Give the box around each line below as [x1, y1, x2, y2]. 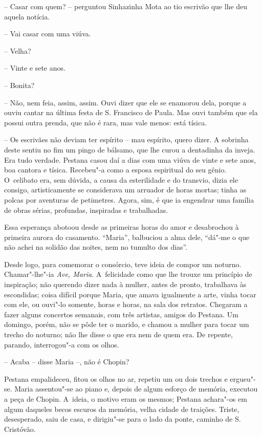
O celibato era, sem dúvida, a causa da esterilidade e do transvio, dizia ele [4, 174, 238, 185]
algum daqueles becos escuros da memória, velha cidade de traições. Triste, [4, 403, 239, 414]
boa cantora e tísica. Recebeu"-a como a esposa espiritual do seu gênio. [4, 164, 227, 175]
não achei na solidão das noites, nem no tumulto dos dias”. [4, 242, 188, 252]
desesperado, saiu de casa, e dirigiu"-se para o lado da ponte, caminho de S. [4, 413, 241, 424]
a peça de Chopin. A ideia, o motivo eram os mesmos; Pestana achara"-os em [4, 394, 247, 404]
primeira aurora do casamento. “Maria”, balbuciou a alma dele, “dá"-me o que [4, 231, 250, 242]
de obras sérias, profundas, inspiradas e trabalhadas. [4, 204, 168, 215]
